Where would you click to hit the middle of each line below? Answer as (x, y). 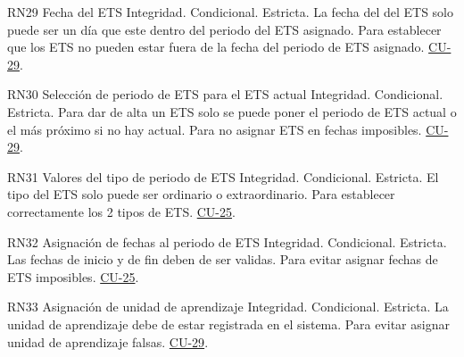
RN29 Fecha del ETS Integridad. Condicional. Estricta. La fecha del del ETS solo (230, 12)
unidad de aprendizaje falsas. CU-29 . (108, 341)
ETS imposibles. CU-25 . (73, 276)
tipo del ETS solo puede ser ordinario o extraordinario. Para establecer (201, 194)
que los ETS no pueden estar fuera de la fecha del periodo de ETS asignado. (216, 47)
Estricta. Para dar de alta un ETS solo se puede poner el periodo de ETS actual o (232, 111)
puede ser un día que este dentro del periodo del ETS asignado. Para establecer (224, 29)
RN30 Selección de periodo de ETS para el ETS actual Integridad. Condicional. (225, 94)
